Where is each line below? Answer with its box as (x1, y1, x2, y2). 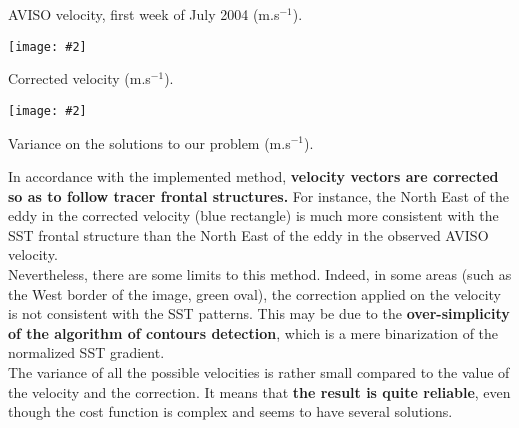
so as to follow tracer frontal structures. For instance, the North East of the (8, 185, 509, 206)
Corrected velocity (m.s (8, 68, 151, 89)
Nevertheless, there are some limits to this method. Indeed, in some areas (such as (8, 264, 512, 285)
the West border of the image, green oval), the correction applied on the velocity (8, 283, 501, 304)
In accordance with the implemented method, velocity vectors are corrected (8, 166, 499, 187)
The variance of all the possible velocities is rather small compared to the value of (8, 362, 510, 383)
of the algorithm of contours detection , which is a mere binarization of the (8, 322, 499, 343)
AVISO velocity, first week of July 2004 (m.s (8, 4, 280, 24)
